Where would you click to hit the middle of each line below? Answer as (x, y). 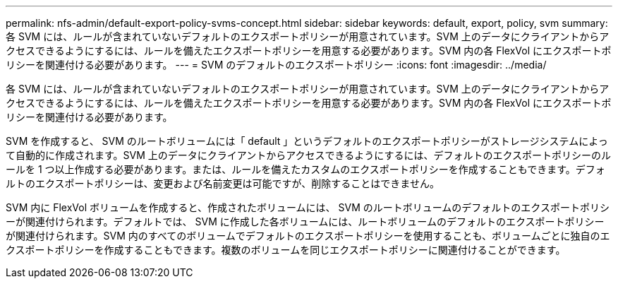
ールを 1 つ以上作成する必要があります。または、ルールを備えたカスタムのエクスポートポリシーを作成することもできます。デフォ (305, 169)
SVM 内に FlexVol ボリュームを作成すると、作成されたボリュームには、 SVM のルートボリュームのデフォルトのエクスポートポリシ (308, 207)
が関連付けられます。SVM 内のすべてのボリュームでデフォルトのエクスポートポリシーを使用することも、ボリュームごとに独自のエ (308, 236)
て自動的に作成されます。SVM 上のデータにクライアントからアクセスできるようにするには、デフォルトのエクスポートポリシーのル (309, 155)
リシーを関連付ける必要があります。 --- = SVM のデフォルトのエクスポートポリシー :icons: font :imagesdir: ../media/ (276, 65)
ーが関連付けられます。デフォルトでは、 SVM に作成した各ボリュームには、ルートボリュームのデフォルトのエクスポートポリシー (305, 221)
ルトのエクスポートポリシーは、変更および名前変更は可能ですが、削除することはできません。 (223, 183)
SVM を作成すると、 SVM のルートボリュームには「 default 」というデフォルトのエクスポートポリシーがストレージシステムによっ (307, 141)
